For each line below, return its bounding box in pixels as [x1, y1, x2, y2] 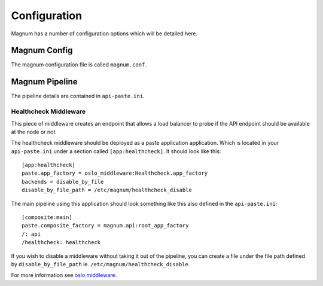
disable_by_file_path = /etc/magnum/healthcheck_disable [22, 187, 193, 194]
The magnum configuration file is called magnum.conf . [11, 61, 147, 68]
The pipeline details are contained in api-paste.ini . [11, 93, 145, 100]
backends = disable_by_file [22, 178, 104, 185]
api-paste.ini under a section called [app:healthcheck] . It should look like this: [11, 147, 221, 155]
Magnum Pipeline [11, 77, 78, 87]
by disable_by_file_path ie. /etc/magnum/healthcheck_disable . [11, 260, 190, 267]
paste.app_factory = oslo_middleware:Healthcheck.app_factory [22, 170, 208, 177]
